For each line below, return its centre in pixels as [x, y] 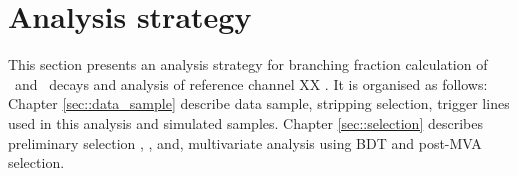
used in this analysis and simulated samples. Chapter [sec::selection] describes [245, 122]
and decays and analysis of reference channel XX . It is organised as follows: [251, 83]
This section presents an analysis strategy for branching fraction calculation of [248, 64]
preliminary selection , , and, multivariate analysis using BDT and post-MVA [245, 142]
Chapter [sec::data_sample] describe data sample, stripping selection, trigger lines [259, 103]
